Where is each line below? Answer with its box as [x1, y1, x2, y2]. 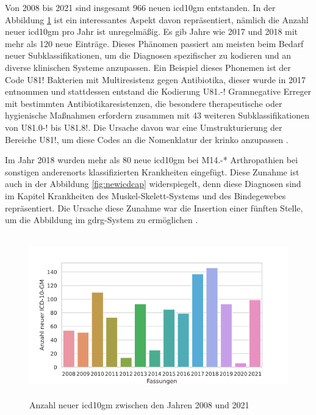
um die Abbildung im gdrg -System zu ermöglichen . [5, 213, 198, 226]
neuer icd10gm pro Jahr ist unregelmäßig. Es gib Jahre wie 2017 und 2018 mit [5, 25, 298, 38]
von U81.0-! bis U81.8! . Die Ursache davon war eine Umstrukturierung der [5, 120, 282, 133]
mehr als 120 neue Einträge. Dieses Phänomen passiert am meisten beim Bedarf [5, 37, 304, 50]
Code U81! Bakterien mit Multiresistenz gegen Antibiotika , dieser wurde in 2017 [5, 73, 306, 86]
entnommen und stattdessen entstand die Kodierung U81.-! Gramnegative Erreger [5, 85, 312, 98]
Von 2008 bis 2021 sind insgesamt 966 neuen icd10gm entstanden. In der [5, 1, 276, 13]
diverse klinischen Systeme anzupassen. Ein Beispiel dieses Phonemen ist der [5, 61, 291, 73]
